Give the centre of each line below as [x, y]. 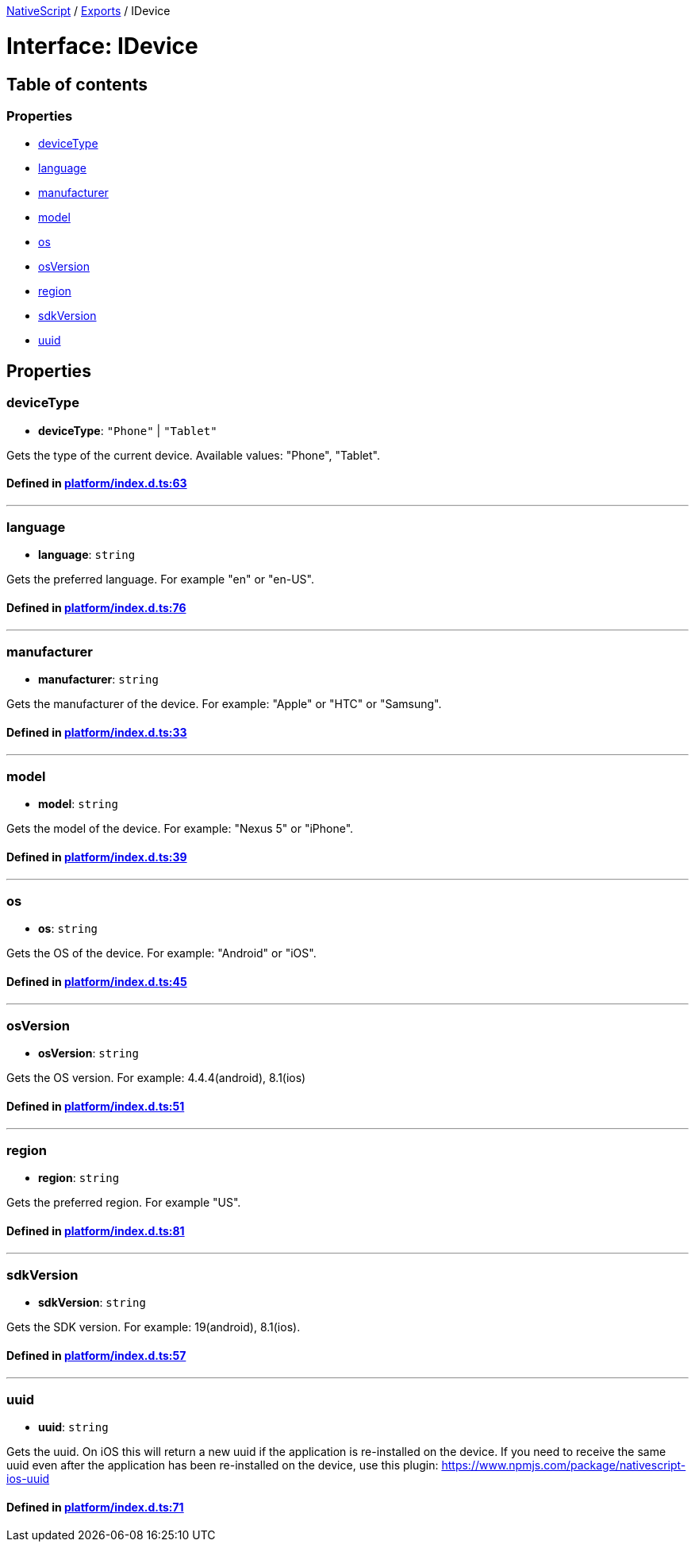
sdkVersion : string [92, 1303]
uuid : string [73, 1427]
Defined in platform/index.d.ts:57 [96, 1355]
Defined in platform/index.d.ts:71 [95, 1507]
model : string [78, 804]
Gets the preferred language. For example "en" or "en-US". [161, 580]
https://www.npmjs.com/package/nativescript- [564, 1465]
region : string [79, 1178]
